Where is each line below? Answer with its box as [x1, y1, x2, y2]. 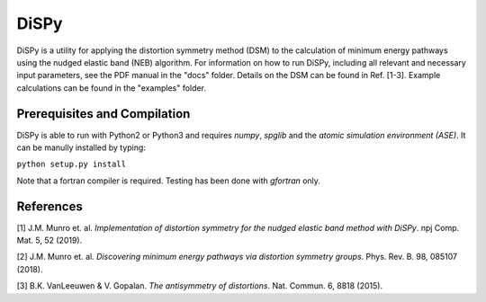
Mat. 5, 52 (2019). [16, 235, 83, 246]
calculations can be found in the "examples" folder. [16, 82, 207, 93]
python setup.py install [16, 159, 126, 170]
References [16, 199, 83, 214]
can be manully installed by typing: [16, 142, 146, 153]
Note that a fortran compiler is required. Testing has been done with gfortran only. [16, 175, 321, 186]
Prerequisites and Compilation [16, 106, 191, 121]
